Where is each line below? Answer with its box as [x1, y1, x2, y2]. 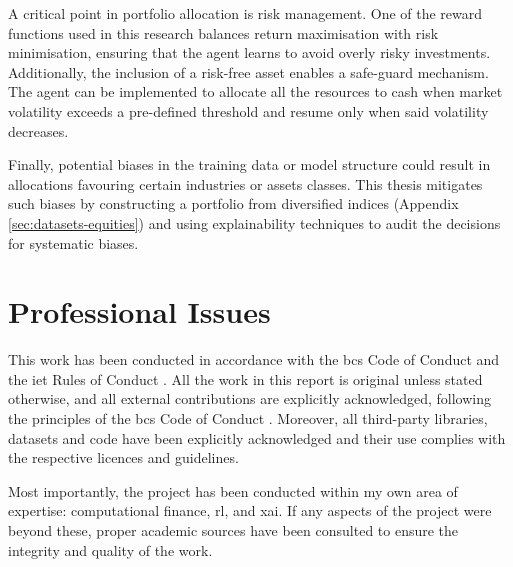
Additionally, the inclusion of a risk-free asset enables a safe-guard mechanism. [8, 61, 489, 82]
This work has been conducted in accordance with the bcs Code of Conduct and [8, 349, 500, 370]
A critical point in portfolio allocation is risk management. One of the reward [8, 3, 483, 23]
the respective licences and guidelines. [8, 447, 239, 468]
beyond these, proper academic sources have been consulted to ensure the [8, 520, 459, 540]
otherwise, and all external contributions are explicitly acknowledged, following [8, 388, 491, 409]
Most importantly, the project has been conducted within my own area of [8, 480, 458, 501]
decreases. [8, 120, 69, 141]
